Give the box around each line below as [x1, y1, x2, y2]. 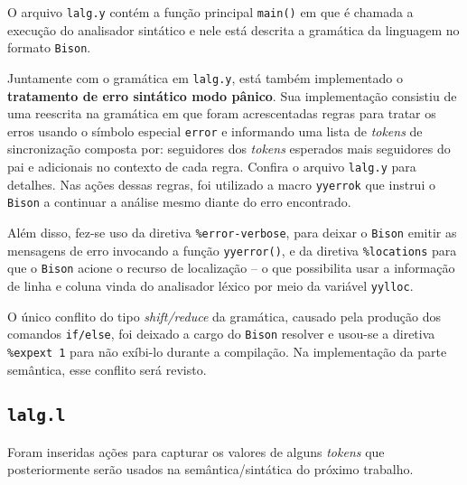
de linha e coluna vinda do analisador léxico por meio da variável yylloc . [7, 275, 414, 294]
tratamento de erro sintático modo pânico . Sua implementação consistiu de [7, 86, 457, 105]
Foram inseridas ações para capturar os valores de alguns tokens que [7, 442, 385, 461]
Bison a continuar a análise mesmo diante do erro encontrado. [7, 192, 351, 211]
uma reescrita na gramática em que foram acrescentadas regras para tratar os [7, 104, 436, 123]
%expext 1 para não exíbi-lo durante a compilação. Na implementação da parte [7, 341, 447, 360]
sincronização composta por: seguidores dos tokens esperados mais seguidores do [7, 139, 451, 158]
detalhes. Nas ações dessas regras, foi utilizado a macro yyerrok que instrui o [7, 174, 435, 193]
